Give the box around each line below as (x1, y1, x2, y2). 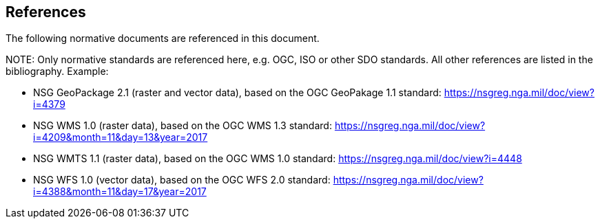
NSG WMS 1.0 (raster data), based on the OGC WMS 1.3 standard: (33, 120, 332, 132)
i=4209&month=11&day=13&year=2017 (33, 131, 208, 144)
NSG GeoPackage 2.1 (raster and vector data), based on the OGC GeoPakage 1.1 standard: (33, 87, 442, 99)
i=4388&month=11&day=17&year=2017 (33, 186, 207, 198)
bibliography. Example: (6, 65, 109, 78)
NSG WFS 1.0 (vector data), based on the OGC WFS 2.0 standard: (33, 174, 331, 186)
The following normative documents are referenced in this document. (6, 32, 320, 45)
